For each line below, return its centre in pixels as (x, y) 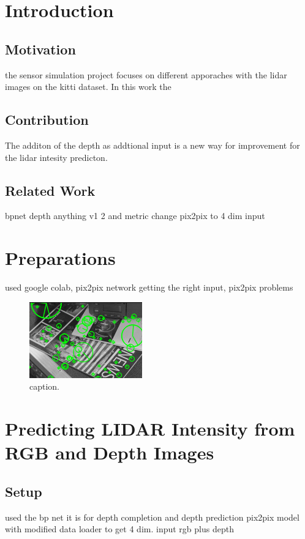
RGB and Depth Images (110, 452)
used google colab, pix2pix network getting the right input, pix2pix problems (149, 287)
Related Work (50, 190)
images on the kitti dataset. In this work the (88, 87)
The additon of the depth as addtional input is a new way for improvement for (152, 145)
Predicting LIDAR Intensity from (150, 429)
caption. (45, 386)
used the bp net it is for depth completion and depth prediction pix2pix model (152, 517)
